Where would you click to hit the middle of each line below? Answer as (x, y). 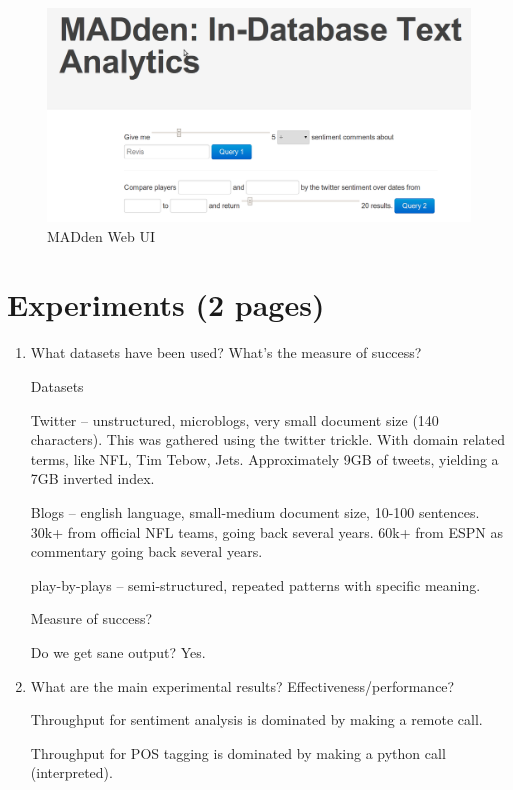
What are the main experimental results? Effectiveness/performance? (242, 685)
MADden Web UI (101, 235)
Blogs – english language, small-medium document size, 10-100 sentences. (255, 511)
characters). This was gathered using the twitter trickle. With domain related (267, 439)
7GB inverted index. (92, 478)
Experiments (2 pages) (166, 304)
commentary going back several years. (146, 551)
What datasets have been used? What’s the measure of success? (226, 352)
